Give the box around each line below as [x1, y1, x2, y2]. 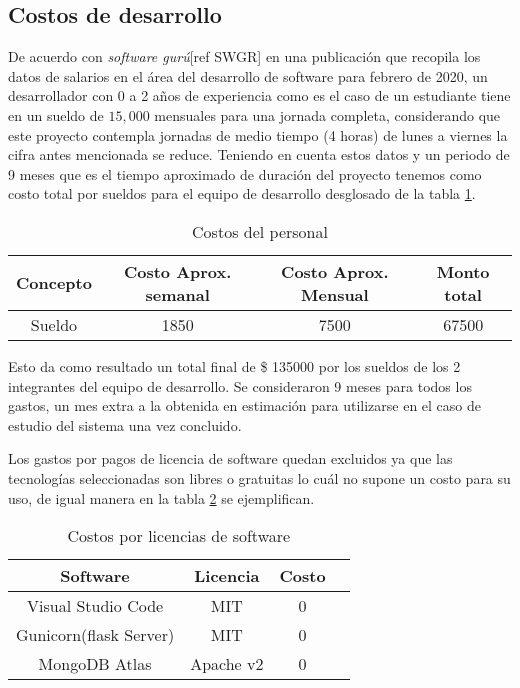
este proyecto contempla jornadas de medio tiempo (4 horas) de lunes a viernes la [8, 124, 508, 145]
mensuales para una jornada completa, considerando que [154, 104, 501, 125]
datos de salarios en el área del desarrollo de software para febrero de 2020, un [8, 65, 488, 86]
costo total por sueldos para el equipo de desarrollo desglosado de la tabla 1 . [8, 183, 476, 204]
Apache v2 [190, 652, 264, 676]
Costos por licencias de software [67, 524, 291, 548]
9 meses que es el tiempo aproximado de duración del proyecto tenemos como [8, 163, 482, 184]
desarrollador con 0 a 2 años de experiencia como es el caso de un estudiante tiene [8, 85, 511, 106]
